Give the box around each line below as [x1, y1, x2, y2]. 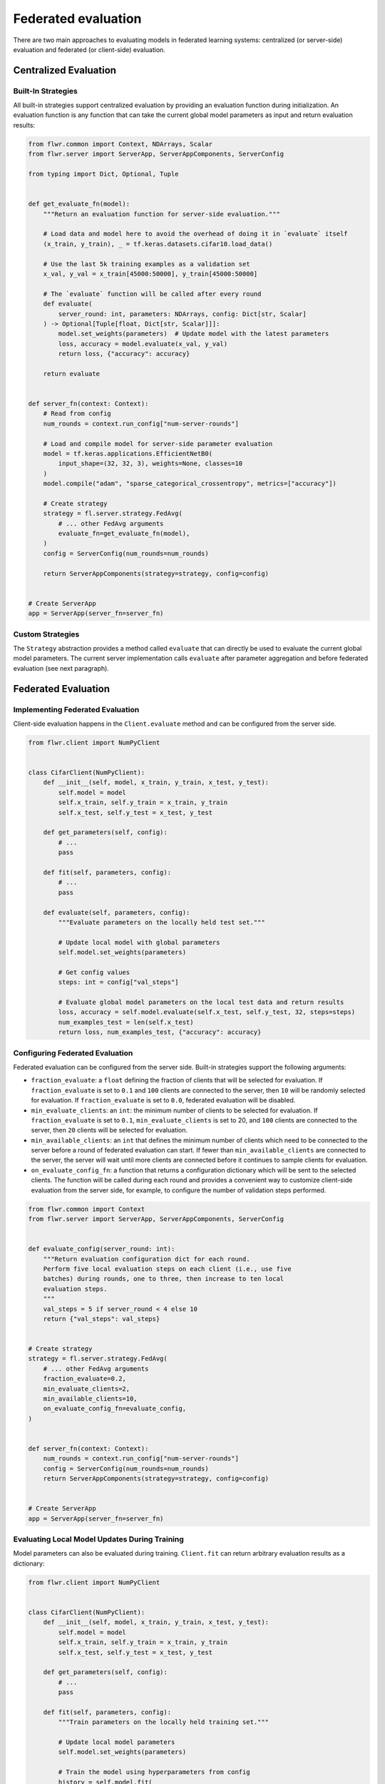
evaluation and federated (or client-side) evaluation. [13, 45, 165, 54]
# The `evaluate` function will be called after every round [43, 290, 262, 298]
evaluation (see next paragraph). [13, 664, 110, 672]
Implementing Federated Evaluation [13, 704, 140, 714]
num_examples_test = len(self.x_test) [58, 1018, 194, 1026]
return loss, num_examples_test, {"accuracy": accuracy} [58, 1028, 262, 1036]
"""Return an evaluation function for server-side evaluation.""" [43, 210, 281, 218]
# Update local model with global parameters [58, 938, 220, 946]
